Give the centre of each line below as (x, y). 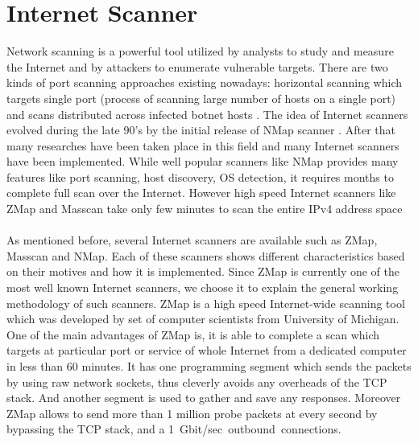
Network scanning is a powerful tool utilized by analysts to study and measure (200, 51)
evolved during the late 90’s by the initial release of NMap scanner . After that (201, 130)
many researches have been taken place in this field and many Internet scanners (203, 145)
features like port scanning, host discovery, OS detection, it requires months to (200, 176)
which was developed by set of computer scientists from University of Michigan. (203, 319)
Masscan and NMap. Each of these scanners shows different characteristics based (206, 255)
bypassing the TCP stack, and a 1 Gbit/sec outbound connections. (174, 429)
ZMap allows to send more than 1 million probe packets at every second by (192, 413)
